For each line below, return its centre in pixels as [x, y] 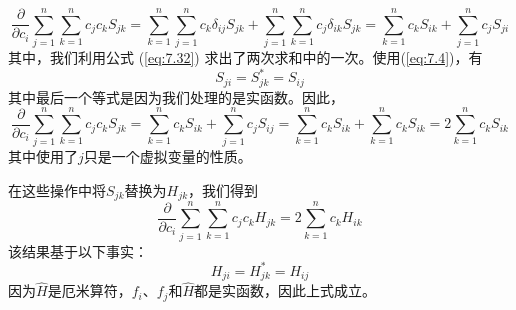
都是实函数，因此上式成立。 [285, 290]
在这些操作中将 [57, 189]
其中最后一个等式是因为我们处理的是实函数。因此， [176, 96]
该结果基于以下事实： [78, 250]
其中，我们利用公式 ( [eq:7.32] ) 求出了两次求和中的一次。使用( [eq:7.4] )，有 [245, 57]
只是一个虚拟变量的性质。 [167, 156]
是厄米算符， [89, 290]
